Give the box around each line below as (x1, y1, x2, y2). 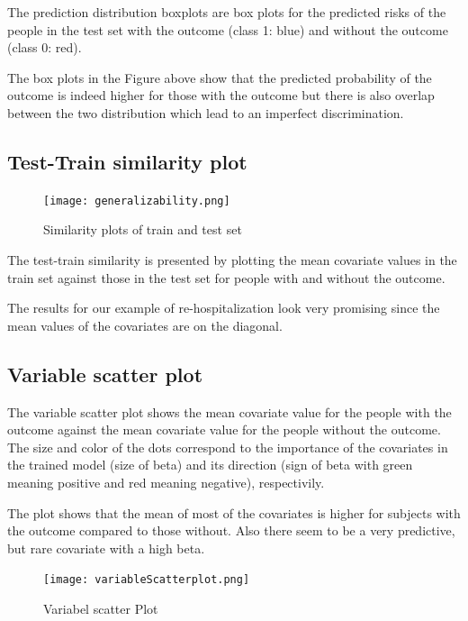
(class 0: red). (7, 38, 82, 57)
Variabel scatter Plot (43, 599, 158, 617)
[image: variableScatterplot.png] (43, 573, 250, 587)
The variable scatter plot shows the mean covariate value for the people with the (7, 402, 452, 421)
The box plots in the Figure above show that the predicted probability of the (7, 68, 432, 87)
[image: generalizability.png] (43, 194, 230, 207)
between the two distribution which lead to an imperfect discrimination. (7, 103, 404, 122)
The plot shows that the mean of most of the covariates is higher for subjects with (7, 503, 461, 522)
